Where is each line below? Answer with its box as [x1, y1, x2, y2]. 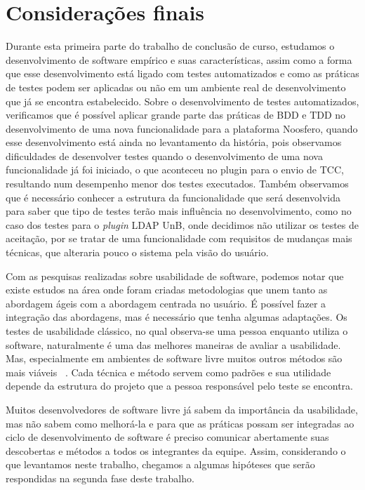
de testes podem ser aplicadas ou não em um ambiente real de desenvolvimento [6, 79, 346, 94]
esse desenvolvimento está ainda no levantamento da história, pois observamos [6, 135, 342, 150]
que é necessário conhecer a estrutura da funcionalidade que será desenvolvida [6, 190, 340, 204]
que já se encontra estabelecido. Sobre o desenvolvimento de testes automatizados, [6, 93, 359, 108]
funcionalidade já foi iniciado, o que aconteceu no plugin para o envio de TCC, [6, 162, 344, 177]
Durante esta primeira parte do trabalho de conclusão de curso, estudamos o [6, 39, 335, 53]
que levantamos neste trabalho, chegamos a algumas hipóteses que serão [6, 457, 315, 472]
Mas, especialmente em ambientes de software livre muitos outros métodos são [6, 351, 343, 366]
